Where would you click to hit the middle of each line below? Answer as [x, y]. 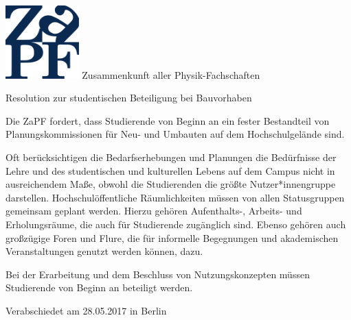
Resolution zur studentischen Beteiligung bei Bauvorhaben [129, 98]
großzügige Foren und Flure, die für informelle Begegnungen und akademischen [172, 237]
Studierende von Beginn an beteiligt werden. [99, 287]
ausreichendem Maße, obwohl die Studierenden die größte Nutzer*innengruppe [171, 184]
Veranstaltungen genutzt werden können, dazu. [104, 251]
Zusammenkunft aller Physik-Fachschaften [171, 74]
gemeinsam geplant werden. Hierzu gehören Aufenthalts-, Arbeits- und [154, 211]
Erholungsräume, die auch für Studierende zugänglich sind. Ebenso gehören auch [176, 224]
